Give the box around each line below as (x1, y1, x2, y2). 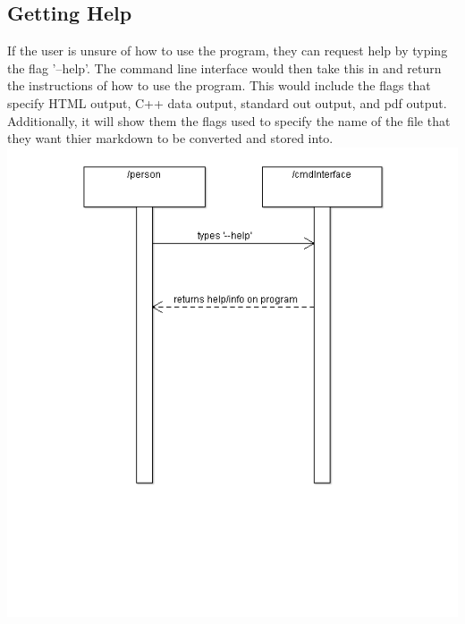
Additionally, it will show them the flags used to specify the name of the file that (7, 111, 451, 130)
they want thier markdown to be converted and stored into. (7, 129, 334, 148)
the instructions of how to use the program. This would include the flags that (7, 76, 431, 95)
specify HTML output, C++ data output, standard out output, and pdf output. (7, 93, 447, 112)
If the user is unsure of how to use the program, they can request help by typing (7, 41, 448, 60)
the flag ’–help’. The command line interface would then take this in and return (7, 58, 442, 77)
